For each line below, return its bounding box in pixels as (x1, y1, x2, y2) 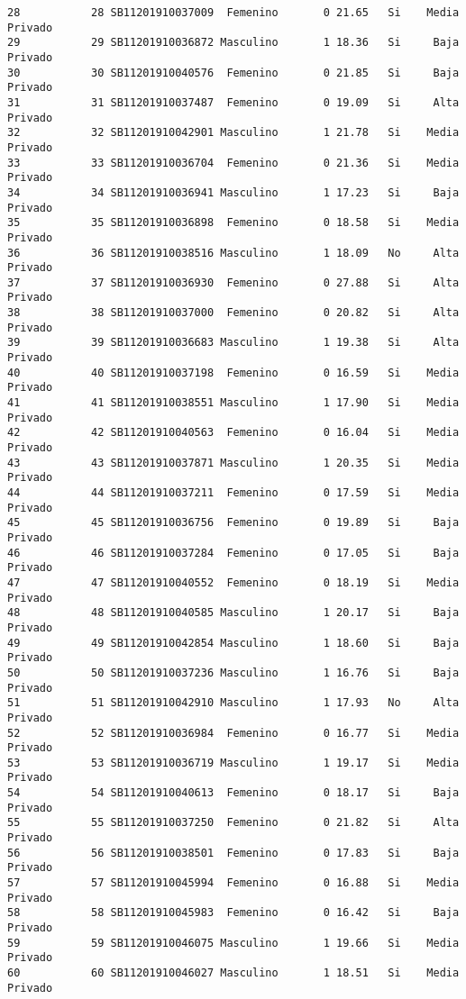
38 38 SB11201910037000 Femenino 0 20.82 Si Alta (7, 306, 460, 320)
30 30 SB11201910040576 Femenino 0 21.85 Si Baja (7, 66, 460, 79)
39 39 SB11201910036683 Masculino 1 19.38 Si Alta (7, 336, 460, 350)
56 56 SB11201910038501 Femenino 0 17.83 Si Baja (7, 846, 460, 859)
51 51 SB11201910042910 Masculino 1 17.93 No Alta (7, 696, 460, 710)
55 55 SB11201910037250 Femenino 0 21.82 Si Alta (7, 816, 460, 830)
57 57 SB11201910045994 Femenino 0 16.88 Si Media (7, 876, 460, 890)
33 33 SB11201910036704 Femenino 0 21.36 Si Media (7, 156, 460, 169)
